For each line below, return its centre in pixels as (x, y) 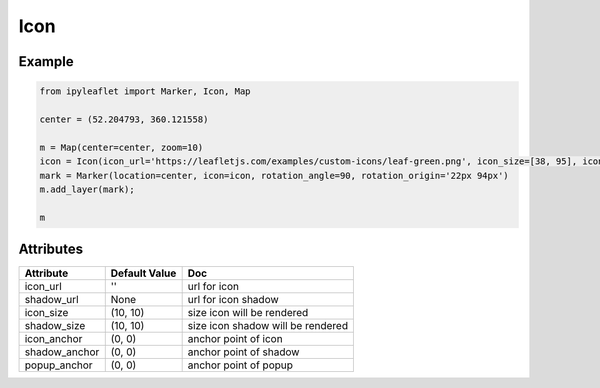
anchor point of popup (240, 365)
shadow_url (51, 300)
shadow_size (55, 326)
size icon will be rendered (248, 313)
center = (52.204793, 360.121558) (124, 119)
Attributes (51, 249)
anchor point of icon (235, 339)
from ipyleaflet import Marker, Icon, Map (145, 91)
